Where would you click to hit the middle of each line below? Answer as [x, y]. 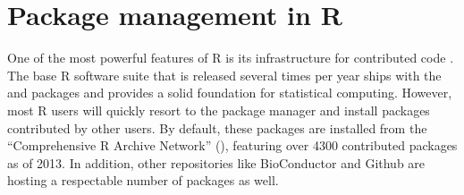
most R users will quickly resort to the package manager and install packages [219, 110]
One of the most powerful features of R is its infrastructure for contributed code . [231, 58]
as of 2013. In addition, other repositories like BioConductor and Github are [216, 162]
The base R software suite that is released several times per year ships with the [224, 75]
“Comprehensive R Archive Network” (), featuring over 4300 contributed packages [232, 145]
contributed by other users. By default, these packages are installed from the [217, 127]
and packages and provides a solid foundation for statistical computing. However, [230, 93]
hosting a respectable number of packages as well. [143, 180]
